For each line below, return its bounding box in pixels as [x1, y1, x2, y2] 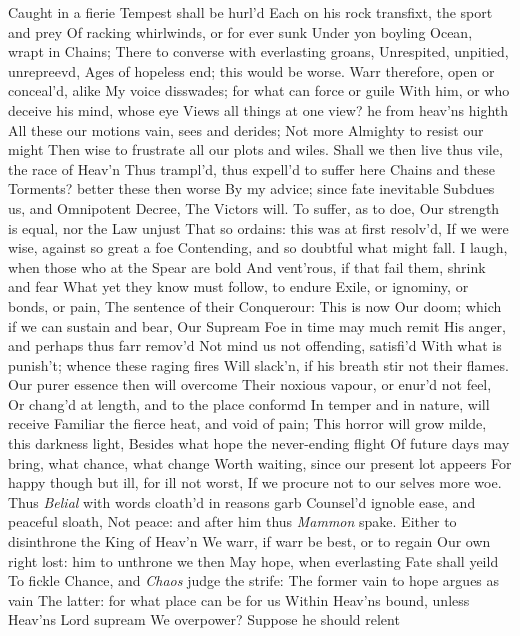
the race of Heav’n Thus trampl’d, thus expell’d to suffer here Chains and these [8, 158, 496, 179]
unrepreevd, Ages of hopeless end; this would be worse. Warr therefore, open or [8, 60, 495, 81]
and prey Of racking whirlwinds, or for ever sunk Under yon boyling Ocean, [8, 21, 473, 42]
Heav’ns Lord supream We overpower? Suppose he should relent [8, 609, 400, 630]
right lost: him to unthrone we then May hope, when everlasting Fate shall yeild [8, 550, 499, 571]
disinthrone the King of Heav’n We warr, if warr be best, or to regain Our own [8, 531, 491, 552]
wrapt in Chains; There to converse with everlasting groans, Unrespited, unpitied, [8, 41, 509, 62]
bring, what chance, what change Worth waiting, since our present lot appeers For [8, 452, 512, 473]
